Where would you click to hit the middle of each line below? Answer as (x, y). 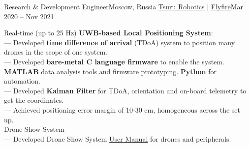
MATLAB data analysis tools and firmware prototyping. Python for (110, 71)
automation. (22, 81)
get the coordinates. (34, 100)
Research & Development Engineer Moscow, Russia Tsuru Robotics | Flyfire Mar (124, 6)
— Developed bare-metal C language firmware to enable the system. (114, 61)
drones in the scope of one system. (56, 52)
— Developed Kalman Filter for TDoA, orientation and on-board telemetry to (125, 90)
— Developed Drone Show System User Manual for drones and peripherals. (118, 138)
